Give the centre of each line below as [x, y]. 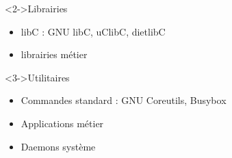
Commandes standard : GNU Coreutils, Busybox [124, 100]
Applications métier [62, 123]
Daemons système [58, 146]
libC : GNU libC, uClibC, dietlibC [93, 31]
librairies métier [54, 54]
